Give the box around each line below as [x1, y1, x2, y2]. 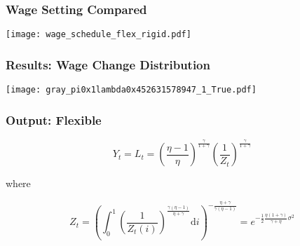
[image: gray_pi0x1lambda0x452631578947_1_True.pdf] [6, 85, 257, 95]
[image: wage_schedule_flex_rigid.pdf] [6, 29, 191, 40]
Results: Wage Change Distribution [6, 55, 210, 73]
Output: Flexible [6, 111, 102, 128]
